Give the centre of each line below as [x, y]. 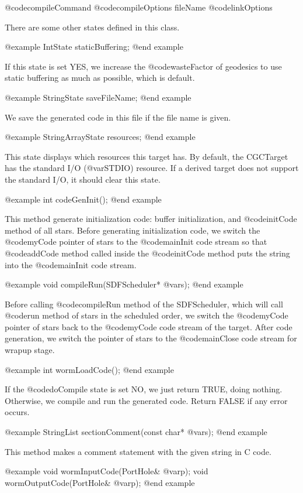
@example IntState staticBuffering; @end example [94, 47]
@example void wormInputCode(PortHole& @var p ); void [107, 471]
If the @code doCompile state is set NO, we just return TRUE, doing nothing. [144, 389]
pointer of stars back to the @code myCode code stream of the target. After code [149, 326]
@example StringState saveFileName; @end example [98, 97]
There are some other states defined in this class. [92, 27]
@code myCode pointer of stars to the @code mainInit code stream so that [136, 242]
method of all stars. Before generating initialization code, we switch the [133, 230]
